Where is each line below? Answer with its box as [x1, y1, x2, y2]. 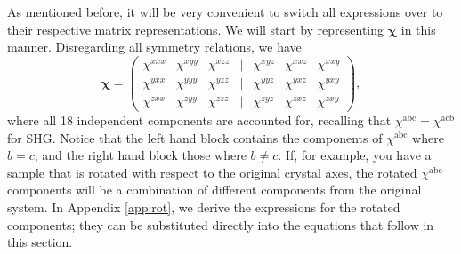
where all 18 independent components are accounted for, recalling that [7, 110, 392, 129]
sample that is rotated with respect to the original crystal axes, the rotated [7, 163, 417, 181]
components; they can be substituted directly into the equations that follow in [7, 215, 434, 234]
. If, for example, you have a [278, 146, 432, 164]
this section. [7, 233, 73, 251]
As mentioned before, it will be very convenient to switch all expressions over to [7, 3, 443, 20]
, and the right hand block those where [34, 146, 247, 164]
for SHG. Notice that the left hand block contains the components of [7, 128, 383, 147]
